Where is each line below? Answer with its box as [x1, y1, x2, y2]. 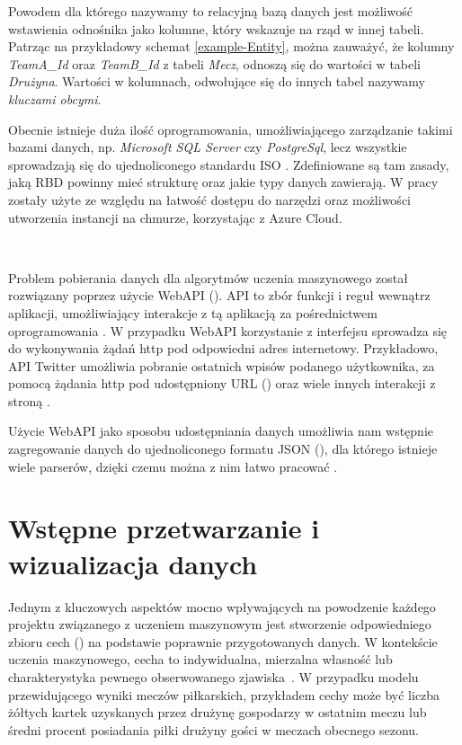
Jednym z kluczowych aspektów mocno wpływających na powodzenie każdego [8, 597, 436, 616]
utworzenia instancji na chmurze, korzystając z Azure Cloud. [8, 208, 342, 226]
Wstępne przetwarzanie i [8, 510, 320, 546]
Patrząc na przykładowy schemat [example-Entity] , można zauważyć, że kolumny [8, 37, 455, 56]
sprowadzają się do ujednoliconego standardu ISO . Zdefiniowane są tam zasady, [8, 155, 449, 173]
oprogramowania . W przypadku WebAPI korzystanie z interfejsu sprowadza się [8, 321, 448, 340]
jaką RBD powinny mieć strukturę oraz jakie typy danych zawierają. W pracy [8, 173, 439, 191]
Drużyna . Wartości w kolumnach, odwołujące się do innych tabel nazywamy [8, 72, 426, 91]
